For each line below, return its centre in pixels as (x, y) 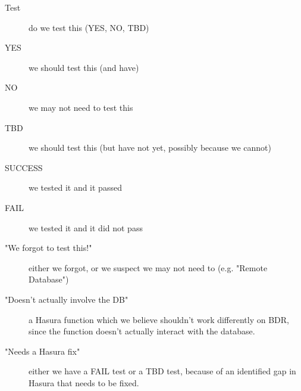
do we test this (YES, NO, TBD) (89, 27)
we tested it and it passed (75, 187)
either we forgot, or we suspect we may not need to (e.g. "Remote (148, 267)
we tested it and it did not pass (86, 227)
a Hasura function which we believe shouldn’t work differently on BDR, (159, 319)
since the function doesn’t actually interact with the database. (142, 331)
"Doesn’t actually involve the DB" (67, 299)
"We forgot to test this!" (48, 248)
